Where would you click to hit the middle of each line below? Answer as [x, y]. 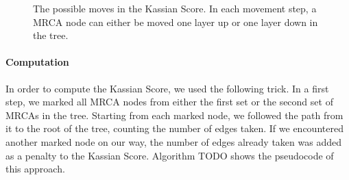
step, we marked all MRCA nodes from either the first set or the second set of [169, 102]
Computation [37, 62]
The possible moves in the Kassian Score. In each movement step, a [175, 8]
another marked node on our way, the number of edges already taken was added [173, 141]
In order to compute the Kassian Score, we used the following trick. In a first [167, 88]
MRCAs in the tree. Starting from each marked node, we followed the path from [174, 115]
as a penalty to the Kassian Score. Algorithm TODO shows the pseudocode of [170, 155]
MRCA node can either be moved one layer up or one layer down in [176, 22]
